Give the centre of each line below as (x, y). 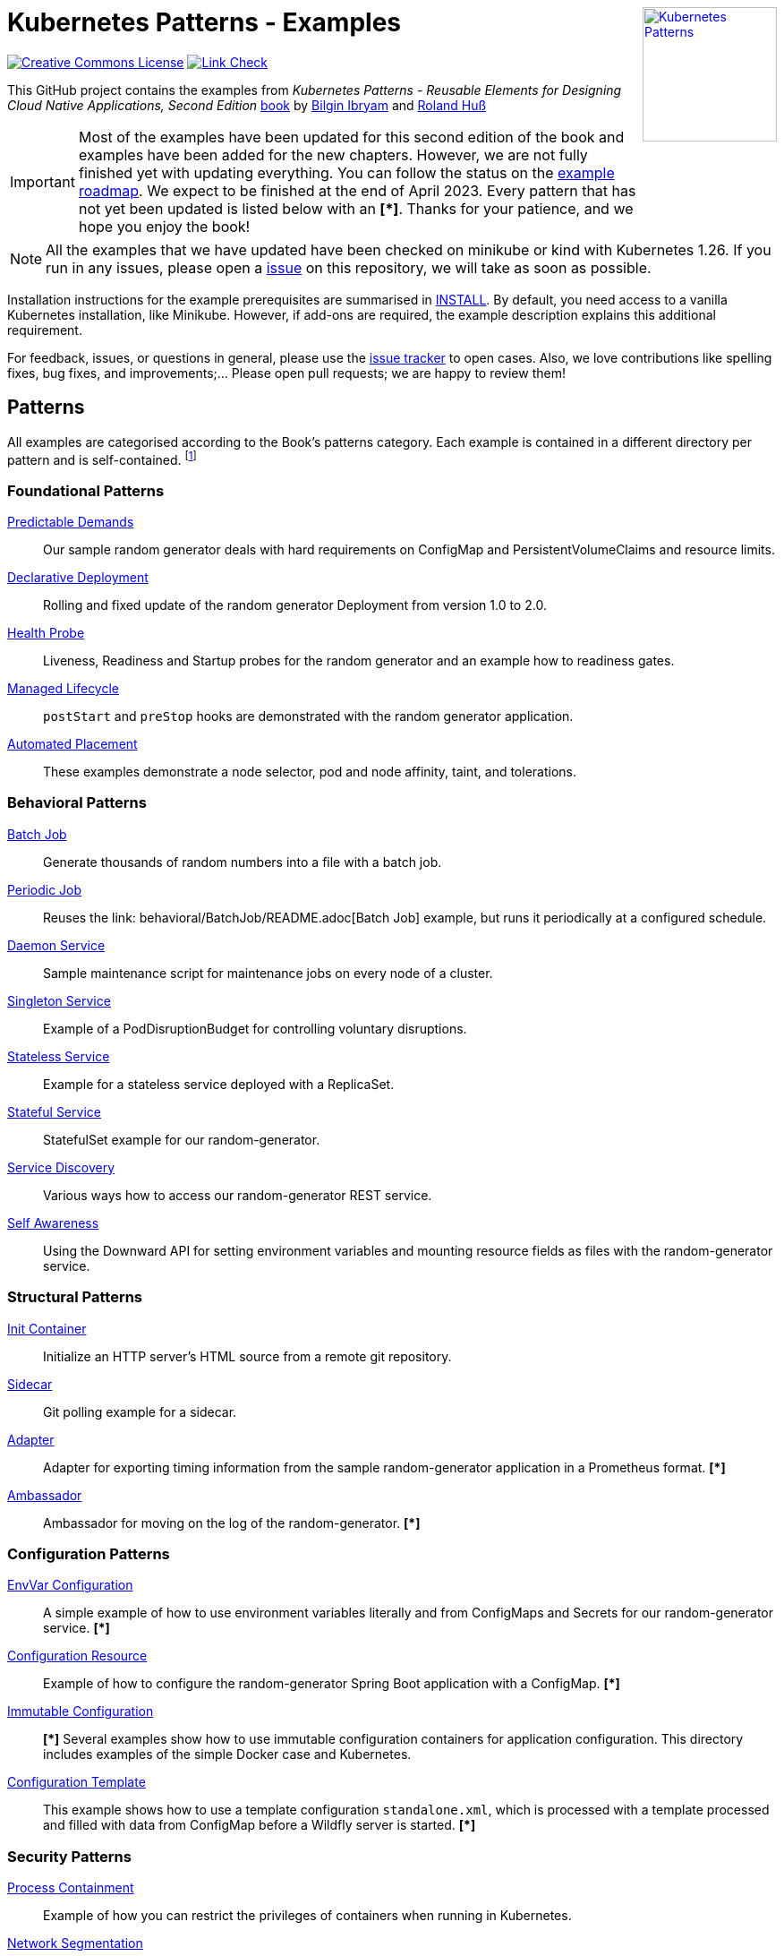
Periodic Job (45, 889)
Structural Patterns (75, 1297)
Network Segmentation (75, 1943)
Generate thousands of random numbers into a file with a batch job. (243, 862)
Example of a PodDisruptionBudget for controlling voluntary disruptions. (255, 1028)
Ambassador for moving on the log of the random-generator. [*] (232, 1523)
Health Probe (46, 633)
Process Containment (71, 1887)
